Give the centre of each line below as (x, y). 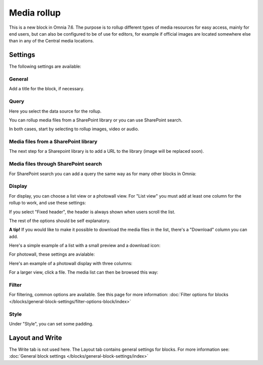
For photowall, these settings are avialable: (52, 254)
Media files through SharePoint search (56, 164)
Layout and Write (36, 337)
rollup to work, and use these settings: (47, 203)
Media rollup (35, 13)
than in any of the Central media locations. (52, 41)
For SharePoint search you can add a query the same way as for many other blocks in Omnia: (103, 174)
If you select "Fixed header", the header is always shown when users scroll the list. (92, 212)
